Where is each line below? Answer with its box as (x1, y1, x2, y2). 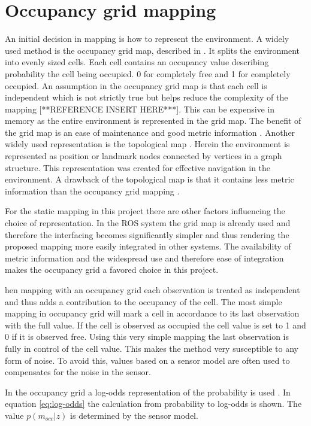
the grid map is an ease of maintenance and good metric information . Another (5, 126, 295, 138)
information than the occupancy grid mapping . (5, 184, 180, 197)
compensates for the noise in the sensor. (5, 366, 151, 378)
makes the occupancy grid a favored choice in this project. (5, 263, 219, 276)
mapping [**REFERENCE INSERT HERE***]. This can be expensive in (5, 102, 275, 115)
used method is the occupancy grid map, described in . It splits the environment (5, 44, 300, 56)
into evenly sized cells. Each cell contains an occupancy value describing (5, 56, 269, 68)
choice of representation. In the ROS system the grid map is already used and (5, 217, 291, 229)
